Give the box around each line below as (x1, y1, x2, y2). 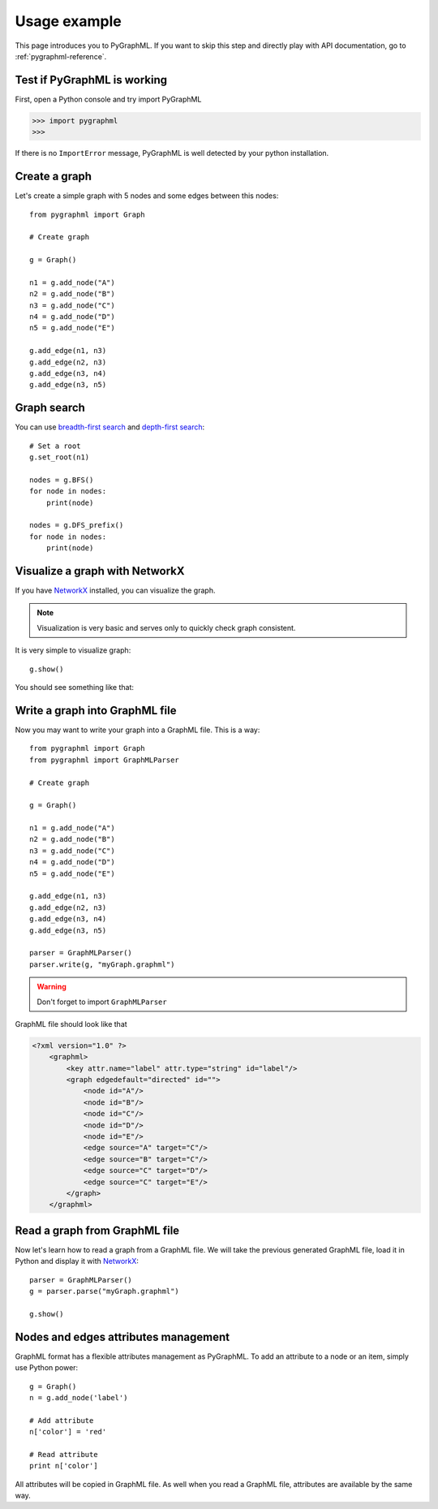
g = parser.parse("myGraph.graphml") (29, 1287, 180, 1296)
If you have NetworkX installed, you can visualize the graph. (15, 585, 216, 596)
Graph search (15, 401, 85, 415)
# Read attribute (29, 1450, 98, 1459)
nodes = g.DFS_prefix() (29, 520, 124, 530)
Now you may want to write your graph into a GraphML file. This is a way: (15, 725, 260, 735)
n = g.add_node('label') (29, 1393, 128, 1402)
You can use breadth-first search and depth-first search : (15, 422, 205, 432)
